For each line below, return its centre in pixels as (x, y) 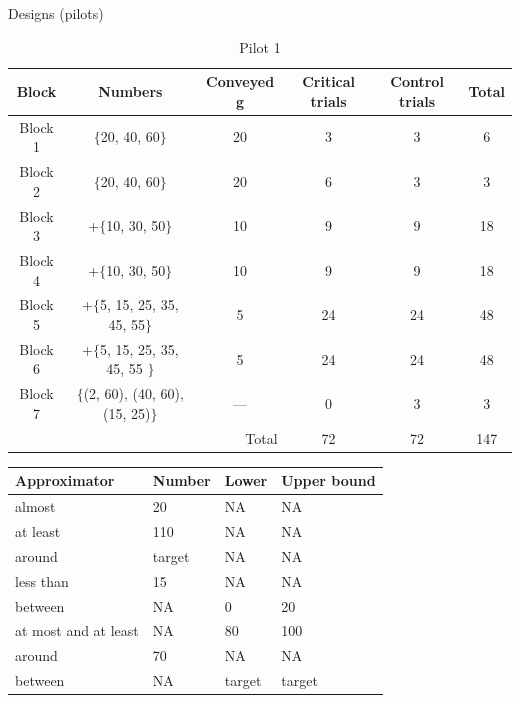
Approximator (65, 480)
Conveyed (240, 81)
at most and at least (77, 630)
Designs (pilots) (56, 13)
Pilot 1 (260, 46)
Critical (329, 81)
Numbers (130, 90)
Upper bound (328, 480)
